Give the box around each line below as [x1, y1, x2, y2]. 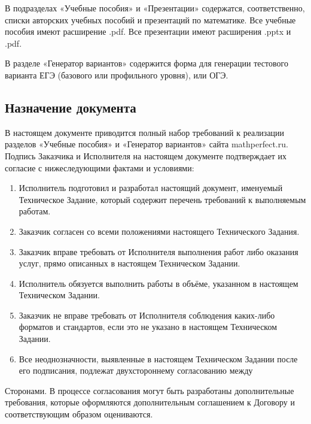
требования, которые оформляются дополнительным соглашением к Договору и [5, 396, 295, 408]
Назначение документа [5, 98, 136, 116]
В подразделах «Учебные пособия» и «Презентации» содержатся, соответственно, [5, 2, 305, 14]
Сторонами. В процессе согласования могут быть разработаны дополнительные [5, 384, 294, 396]
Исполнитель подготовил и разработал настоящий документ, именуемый [19, 181, 283, 194]
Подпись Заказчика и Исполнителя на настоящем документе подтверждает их [5, 149, 287, 162]
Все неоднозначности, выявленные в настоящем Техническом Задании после [19, 352, 298, 365]
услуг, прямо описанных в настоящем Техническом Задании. [19, 257, 240, 269]
